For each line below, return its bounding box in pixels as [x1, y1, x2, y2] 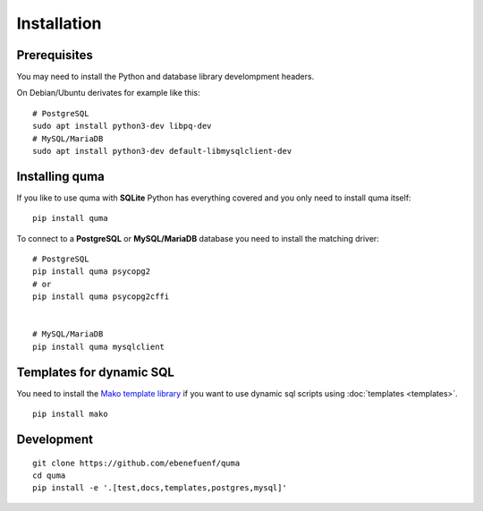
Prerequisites [16, 47, 93, 63]
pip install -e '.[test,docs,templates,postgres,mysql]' [32, 483, 288, 493]
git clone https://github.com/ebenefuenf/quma [32, 457, 241, 468]
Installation [16, 13, 102, 33]
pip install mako [32, 409, 108, 420]
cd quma [32, 470, 66, 481]
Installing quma [16, 168, 105, 183]
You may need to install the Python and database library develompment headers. [16, 72, 315, 82]
